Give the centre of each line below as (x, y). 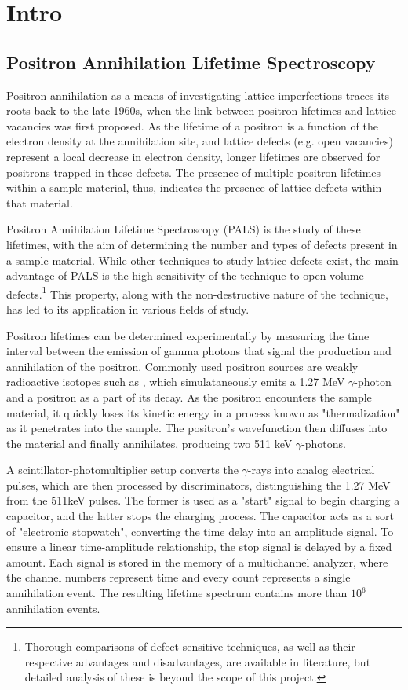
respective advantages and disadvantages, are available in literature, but (198, 661)
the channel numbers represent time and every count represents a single (178, 577)
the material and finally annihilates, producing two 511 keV (149, 443)
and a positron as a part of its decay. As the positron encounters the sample (189, 396)
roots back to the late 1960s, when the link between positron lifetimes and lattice (201, 110)
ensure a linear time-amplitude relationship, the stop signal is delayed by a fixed (199, 547)
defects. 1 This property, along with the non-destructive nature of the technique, (197, 292)
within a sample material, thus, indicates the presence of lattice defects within (194, 187)
